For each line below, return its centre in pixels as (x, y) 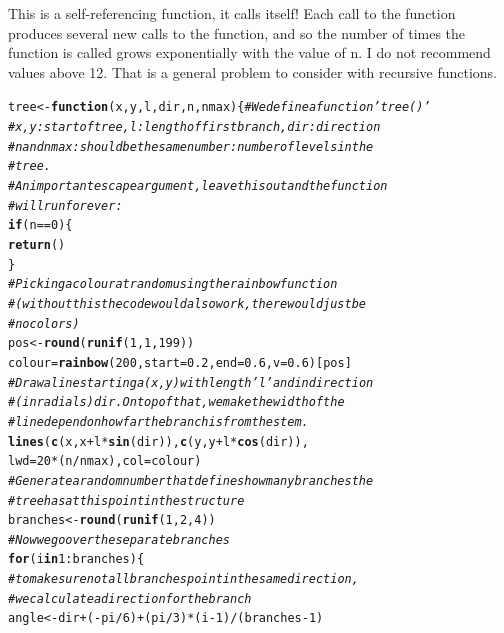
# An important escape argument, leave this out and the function (198, 186)
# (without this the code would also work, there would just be (187, 303)
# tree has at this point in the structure (126, 500)
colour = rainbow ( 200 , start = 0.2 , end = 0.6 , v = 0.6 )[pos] (180, 362)
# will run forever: (65, 205)
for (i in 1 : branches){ (76, 559)
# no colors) (44, 323)
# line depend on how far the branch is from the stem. (158, 421)
